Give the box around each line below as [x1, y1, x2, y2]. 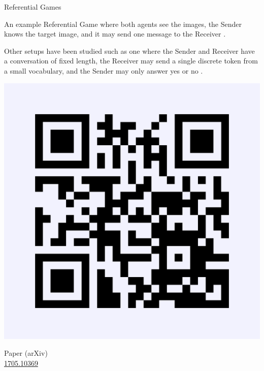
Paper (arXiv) [4, 348, 48, 358]
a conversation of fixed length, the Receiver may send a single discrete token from [4, 55, 258, 66]
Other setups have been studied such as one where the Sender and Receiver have [4, 45, 255, 56]
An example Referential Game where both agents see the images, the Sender [4, 18, 242, 29]
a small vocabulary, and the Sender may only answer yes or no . [4, 65, 203, 76]
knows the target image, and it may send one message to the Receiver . [4, 28, 226, 39]
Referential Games [4, 2, 61, 12]
